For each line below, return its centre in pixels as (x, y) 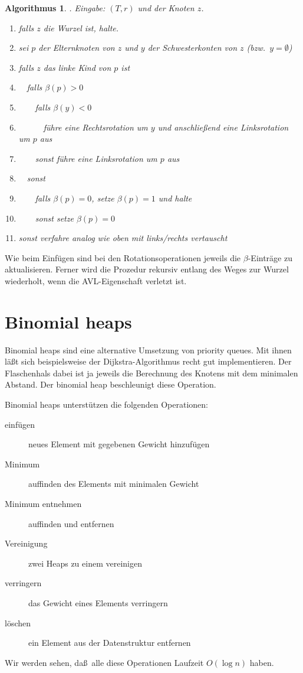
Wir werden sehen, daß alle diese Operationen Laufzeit (104, 662)
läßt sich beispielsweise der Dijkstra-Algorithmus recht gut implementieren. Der (148, 361)
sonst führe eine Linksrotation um (96, 158)
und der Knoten (166, 8)
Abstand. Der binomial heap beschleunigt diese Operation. (111, 384)
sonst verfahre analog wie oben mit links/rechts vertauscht (123, 238)
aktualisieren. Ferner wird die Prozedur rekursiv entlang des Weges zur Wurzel (147, 269)
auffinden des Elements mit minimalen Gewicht (114, 484)
